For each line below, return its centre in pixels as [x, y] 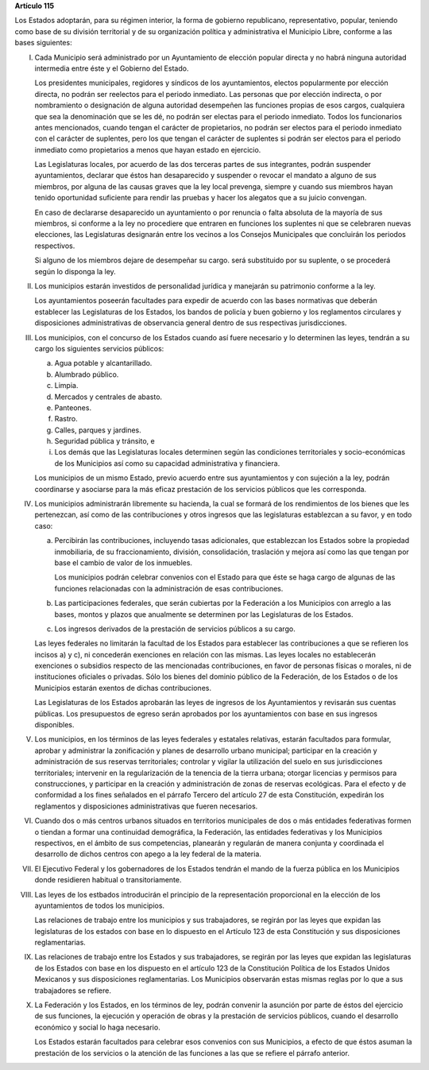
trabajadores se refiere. [73, 991]
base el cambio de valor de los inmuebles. [124, 562]
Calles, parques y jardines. [98, 430]
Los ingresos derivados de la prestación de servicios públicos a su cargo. [175, 629]
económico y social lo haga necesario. [97, 1027]
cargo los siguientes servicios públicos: [99, 348]
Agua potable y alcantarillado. [103, 363]
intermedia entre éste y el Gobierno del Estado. [112, 68]
